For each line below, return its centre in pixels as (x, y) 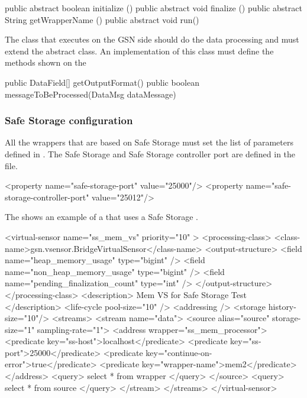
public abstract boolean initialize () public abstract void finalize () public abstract (153, 8)
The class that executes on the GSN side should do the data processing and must (152, 39)
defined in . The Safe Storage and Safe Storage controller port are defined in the (150, 153)
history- (282, 306)
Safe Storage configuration (69, 120)
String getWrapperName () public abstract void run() (102, 19)
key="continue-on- (179, 352)
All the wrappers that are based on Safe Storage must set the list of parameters (149, 142)
